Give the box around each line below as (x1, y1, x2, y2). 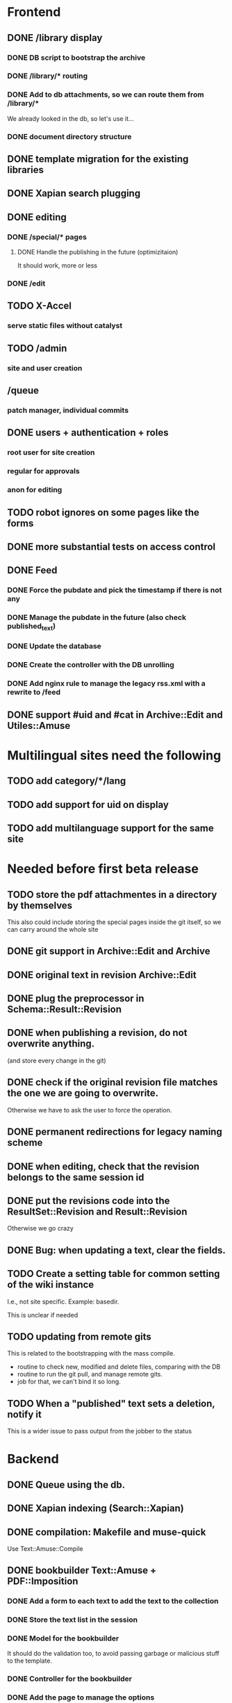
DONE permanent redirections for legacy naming (7, 1126, 222, 1138)
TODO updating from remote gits (7, 1331, 151, 1342)
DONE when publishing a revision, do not (7, 1027, 188, 1039)
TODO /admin (7, 342, 67, 354)
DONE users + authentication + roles (7, 427, 169, 438)
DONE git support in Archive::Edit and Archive (7, 946, 210, 957)
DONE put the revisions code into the (7, 1194, 170, 1206)
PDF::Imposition (7, 1575, 78, 1588)
